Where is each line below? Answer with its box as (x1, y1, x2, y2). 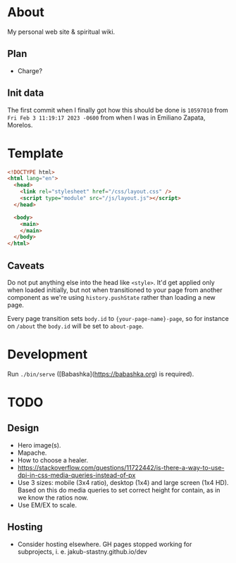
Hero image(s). (17, 441, 61, 449)
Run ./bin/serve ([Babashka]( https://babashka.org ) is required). (7, 369, 194, 378)
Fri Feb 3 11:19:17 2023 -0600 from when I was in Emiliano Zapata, (7, 113, 206, 122)
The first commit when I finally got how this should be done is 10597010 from (7, 106, 229, 114)
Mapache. (17, 448, 47, 457)
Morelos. (7, 120, 33, 129)
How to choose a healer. (17, 455, 89, 464)
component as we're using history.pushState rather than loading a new (7, 293, 216, 301)
